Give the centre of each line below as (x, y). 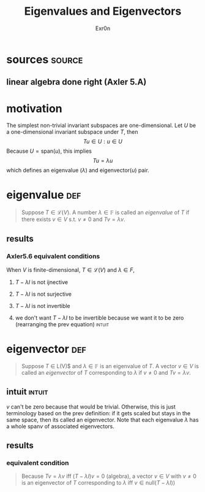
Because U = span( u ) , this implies (49, 151)
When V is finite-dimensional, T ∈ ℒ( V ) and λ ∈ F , (70, 270)
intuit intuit (27, 392)
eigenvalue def (44, 195)
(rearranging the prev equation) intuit (62, 324)
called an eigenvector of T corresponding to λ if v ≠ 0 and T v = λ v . (106, 372)
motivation (34, 108)
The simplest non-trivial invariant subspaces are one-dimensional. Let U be (101, 125)
